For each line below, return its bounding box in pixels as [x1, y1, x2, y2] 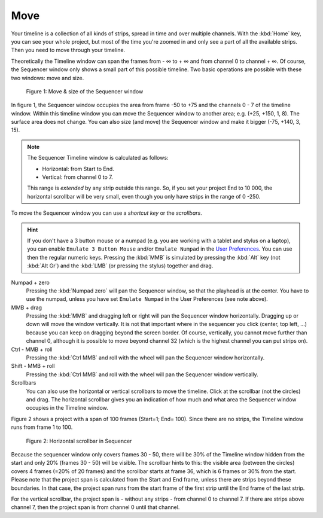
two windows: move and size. [11, 74, 84, 81]
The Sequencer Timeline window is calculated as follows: [27, 154, 169, 162]
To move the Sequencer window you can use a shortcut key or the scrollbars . [11, 209, 203, 217]
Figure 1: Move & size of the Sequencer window [26, 87, 144, 95]
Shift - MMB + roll [11, 362, 55, 370]
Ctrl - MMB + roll [11, 346, 53, 353]
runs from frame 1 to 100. [11, 423, 73, 431]
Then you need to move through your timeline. [11, 47, 126, 54]
